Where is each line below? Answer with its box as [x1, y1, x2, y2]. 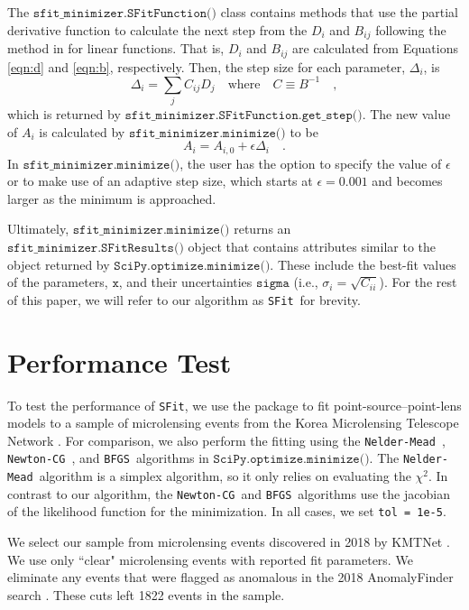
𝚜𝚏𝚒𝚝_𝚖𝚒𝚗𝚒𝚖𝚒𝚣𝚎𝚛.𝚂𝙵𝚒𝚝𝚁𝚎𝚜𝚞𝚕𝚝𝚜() [7, 241, 184, 254]
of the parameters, [7, 273, 108, 291]
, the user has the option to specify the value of [179, 153, 442, 172]
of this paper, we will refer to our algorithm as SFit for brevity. [7, 290, 361, 309]
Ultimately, [7, 219, 69, 238]
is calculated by [39, 122, 125, 141]
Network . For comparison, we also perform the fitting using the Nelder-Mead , [7, 430, 446, 449]
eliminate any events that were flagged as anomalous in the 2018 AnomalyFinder [7, 568, 454, 587]
